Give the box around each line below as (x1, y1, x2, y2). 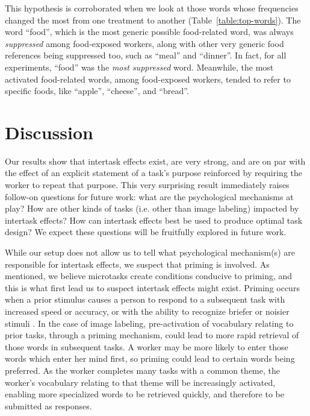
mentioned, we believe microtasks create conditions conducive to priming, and (5, 269, 293, 282)
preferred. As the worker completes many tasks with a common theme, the (5, 364, 280, 376)
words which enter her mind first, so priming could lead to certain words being (5, 352, 295, 365)
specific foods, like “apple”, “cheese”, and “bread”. (5, 84, 189, 97)
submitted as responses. (5, 399, 92, 412)
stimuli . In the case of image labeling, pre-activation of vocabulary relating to (5, 317, 294, 329)
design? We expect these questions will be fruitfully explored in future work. (5, 225, 287, 238)
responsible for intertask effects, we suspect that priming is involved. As (5, 257, 270, 270)
